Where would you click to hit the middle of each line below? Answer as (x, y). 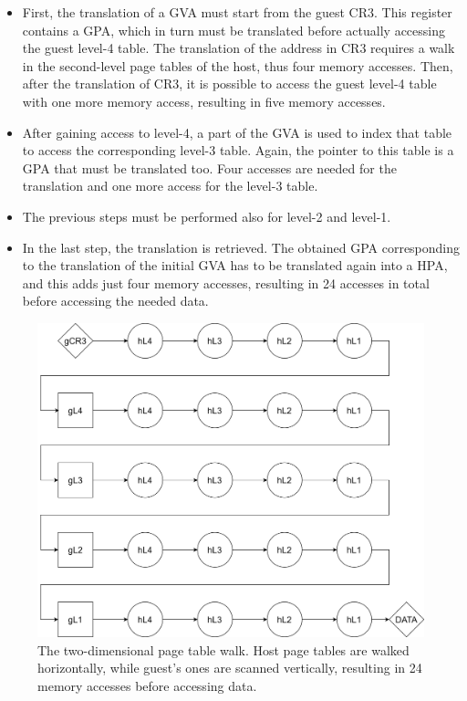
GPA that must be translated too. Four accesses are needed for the (209, 167)
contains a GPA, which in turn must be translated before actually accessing (233, 30)
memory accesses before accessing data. (147, 685)
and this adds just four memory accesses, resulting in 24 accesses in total (226, 282)
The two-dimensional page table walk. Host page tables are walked (223, 649)
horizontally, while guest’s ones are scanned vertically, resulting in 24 (230, 668)
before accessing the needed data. (115, 301)
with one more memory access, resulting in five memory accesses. (204, 101)
